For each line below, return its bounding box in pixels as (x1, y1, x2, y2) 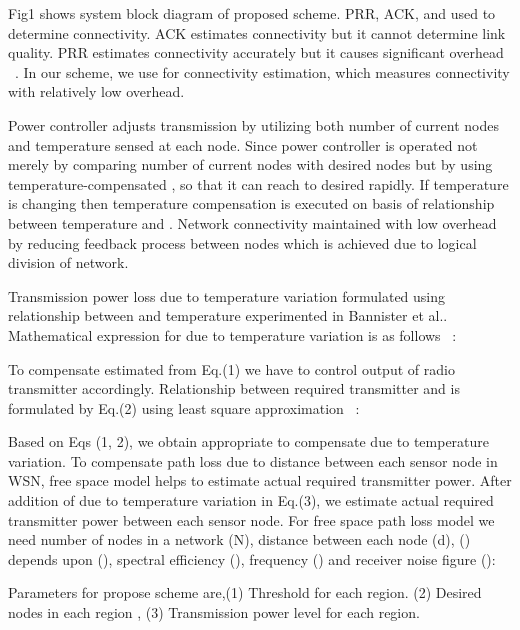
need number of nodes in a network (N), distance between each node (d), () (8, 529, 471, 550)
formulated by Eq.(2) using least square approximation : (8, 397, 360, 418)
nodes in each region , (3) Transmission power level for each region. (8, 602, 420, 623)
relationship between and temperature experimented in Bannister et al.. (8, 305, 448, 326)
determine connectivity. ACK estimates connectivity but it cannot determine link (8, 22, 506, 43)
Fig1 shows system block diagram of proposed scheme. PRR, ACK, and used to (8, 3, 496, 23)
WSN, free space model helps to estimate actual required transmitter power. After (8, 470, 512, 491)
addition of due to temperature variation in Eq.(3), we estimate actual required (8, 490, 494, 511)
